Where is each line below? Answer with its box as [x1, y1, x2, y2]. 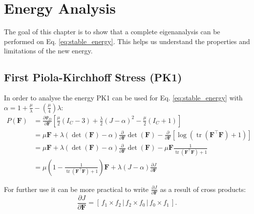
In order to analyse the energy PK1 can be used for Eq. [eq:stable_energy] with [4, 93, 243, 103]
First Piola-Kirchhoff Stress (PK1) [4, 70, 182, 85]
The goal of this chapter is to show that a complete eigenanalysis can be [4, 26, 220, 37]
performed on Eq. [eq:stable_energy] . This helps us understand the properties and [4, 36, 250, 46]
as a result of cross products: [160, 184, 246, 194]
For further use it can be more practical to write [4, 184, 149, 194]
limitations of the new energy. [4, 46, 93, 56]
